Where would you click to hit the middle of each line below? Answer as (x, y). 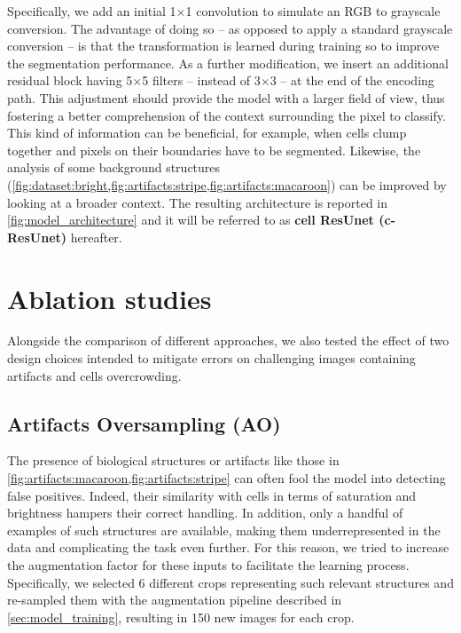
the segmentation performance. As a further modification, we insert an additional (228, 63)
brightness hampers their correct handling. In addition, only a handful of (205, 513)
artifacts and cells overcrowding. (94, 375)
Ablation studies (109, 298)
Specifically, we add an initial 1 (92, 11)
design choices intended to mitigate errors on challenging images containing (211, 358)
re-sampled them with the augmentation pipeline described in (175, 600)
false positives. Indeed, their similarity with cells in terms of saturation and (212, 495)
